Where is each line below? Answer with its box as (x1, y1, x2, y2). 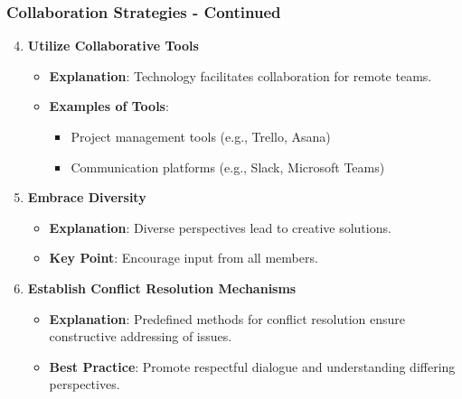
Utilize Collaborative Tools (27, 36, 199, 55)
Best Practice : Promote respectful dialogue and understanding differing (49, 357, 456, 376)
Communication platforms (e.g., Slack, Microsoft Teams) (71, 157, 385, 176)
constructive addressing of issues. (49, 327, 232, 346)
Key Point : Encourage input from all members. (49, 248, 318, 267)
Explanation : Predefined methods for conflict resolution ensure (49, 309, 406, 328)
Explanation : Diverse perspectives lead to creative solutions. (49, 218, 391, 237)
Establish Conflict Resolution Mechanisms (27, 278, 297, 297)
